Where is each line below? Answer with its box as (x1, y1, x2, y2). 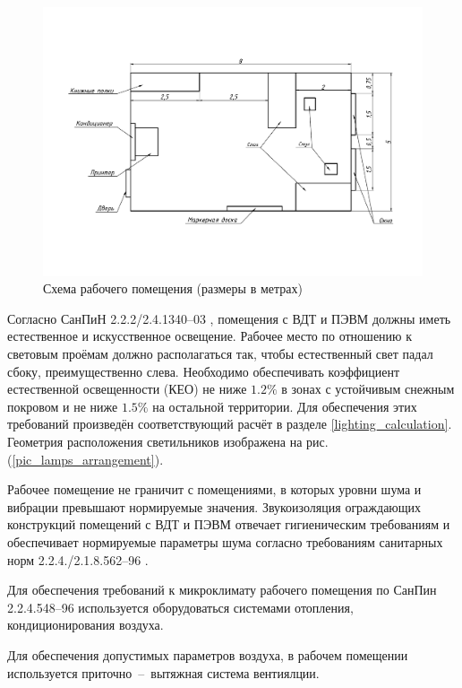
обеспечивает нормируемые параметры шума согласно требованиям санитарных (7, 532, 443, 551)
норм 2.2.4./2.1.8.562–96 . (7, 550, 149, 569)
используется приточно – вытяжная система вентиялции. (7, 663, 320, 682)
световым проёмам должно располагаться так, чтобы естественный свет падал (7, 344, 433, 363)
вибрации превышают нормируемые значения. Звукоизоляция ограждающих (7, 497, 422, 516)
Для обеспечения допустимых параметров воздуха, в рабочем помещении (7, 645, 408, 664)
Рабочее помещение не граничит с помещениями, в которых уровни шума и (7, 480, 422, 499)
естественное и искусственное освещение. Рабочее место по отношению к (7, 327, 413, 345)
